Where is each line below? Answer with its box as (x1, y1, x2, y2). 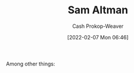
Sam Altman (68, 3, 128, 17)
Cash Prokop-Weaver (72, 23, 124, 30)
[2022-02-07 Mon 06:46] (67, 34, 129, 41)
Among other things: (6, 60, 55, 67)
